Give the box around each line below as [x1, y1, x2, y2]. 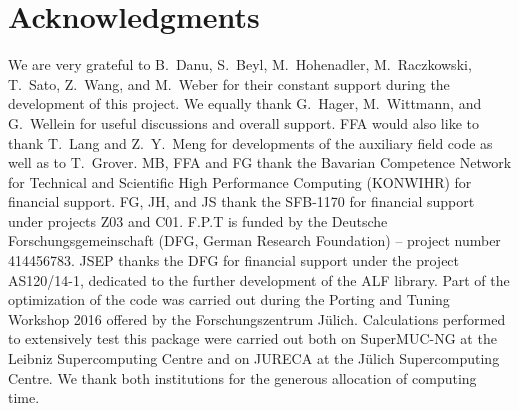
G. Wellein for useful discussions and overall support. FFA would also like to [8, 112, 479, 133]
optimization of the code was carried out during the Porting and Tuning [8, 289, 450, 310]
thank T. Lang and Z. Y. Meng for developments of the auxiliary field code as [8, 132, 493, 153]
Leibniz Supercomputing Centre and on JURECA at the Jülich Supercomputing [8, 348, 500, 369]
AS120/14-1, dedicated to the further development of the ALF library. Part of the [8, 269, 510, 290]
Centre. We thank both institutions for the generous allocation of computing [8, 367, 477, 388]
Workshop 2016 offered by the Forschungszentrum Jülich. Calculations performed [8, 308, 506, 329]
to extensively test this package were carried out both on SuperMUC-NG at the [8, 328, 497, 349]
